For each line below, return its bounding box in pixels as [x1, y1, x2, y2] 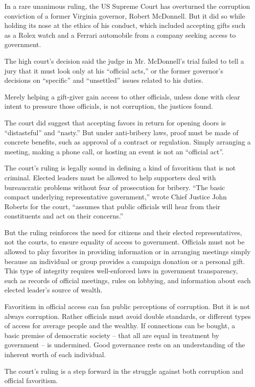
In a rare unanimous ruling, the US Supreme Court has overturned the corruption [4, 1, 250, 11]
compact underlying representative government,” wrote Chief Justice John [4, 192, 227, 202]
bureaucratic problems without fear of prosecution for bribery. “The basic [4, 182, 225, 192]
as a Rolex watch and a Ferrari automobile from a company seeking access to [4, 29, 236, 40]
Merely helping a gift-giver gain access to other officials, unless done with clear [4, 91, 240, 101]
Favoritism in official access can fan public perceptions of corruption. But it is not [4, 301, 250, 312]
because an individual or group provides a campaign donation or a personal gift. [4, 256, 245, 266]
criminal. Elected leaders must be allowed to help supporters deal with [4, 172, 216, 182]
